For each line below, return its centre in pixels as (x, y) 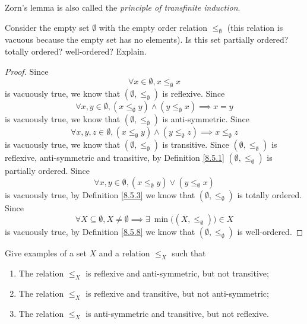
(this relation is (255, 27)
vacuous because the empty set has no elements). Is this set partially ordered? (147, 39)
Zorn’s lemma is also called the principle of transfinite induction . (123, 7)
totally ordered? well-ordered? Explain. (76, 51)
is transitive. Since (196, 144)
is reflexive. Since (194, 93)
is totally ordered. (270, 194)
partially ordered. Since (47, 170)
